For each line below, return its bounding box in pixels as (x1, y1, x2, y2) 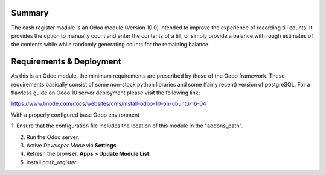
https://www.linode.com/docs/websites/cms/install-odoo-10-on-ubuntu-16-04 (11, 100, 206, 108)
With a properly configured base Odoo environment (11, 111, 140, 118)
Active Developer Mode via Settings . (26, 141, 118, 149)
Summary (11, 8, 49, 18)
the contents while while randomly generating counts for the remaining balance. (11, 41, 210, 48)
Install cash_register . (26, 158, 78, 165)
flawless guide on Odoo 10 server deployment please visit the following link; (11, 89, 200, 96)
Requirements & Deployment (11, 57, 121, 67)
